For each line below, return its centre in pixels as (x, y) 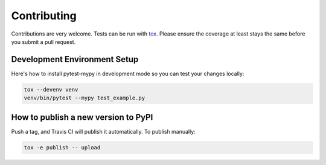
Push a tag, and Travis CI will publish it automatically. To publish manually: (103, 131)
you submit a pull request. (43, 42)
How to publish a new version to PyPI (82, 117)
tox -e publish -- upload (62, 147)
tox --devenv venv (51, 89)
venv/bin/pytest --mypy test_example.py (84, 98)
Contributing (44, 16)
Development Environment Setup (75, 59)
